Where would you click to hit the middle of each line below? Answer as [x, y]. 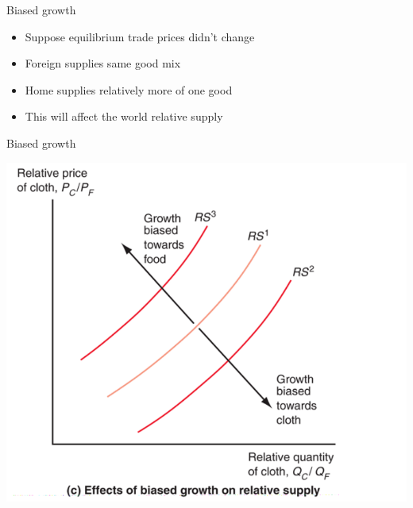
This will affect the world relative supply [124, 116]
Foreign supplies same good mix [103, 63]
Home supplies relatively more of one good [129, 89]
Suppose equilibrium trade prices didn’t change [140, 36]
